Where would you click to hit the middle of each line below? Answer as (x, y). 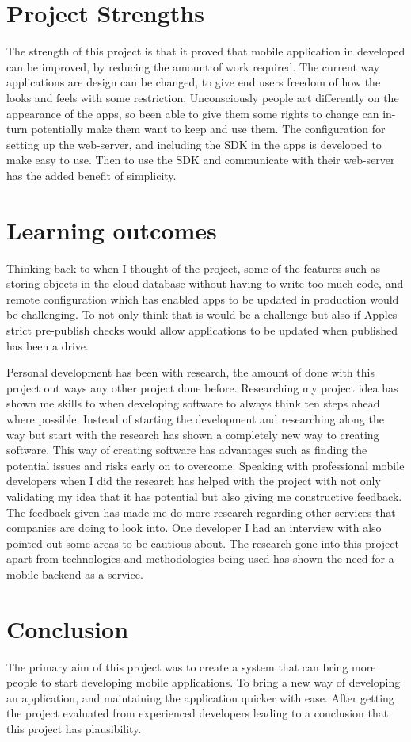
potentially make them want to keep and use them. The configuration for (208, 129)
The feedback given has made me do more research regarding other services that (201, 512)
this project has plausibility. (74, 728)
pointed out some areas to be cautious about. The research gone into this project (203, 543)
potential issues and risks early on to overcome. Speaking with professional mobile (205, 465)
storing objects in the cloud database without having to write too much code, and (205, 283)
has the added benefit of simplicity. (91, 175)
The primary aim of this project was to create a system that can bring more (191, 666)
